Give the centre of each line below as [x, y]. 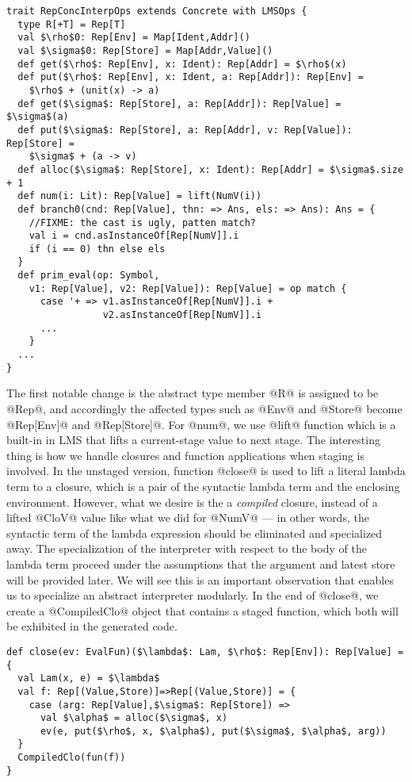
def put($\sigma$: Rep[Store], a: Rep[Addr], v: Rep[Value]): [185, 130]
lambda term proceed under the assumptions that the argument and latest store [201, 563]
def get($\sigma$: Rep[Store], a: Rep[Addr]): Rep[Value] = [179, 103]
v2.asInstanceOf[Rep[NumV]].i [182, 315]
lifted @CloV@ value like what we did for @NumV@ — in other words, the [188, 517]
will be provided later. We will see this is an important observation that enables [200, 579]
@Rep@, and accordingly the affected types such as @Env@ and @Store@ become [204, 408]
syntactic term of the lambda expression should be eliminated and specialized [195, 533]
